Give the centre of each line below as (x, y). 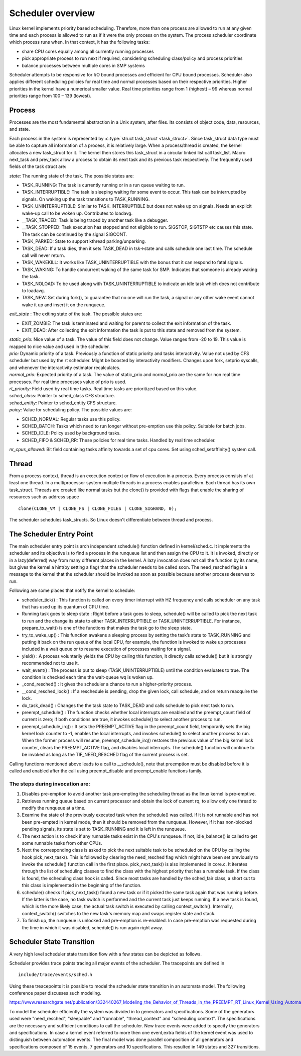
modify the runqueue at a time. (54, 808)
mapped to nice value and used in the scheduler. (60, 346)
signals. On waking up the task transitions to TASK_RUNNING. (86, 199)
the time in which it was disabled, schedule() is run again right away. (92, 927)
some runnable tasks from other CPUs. (62, 843)
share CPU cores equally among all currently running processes (88, 51)
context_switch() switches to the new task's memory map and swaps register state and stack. (119, 913)
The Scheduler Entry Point (51, 534)
